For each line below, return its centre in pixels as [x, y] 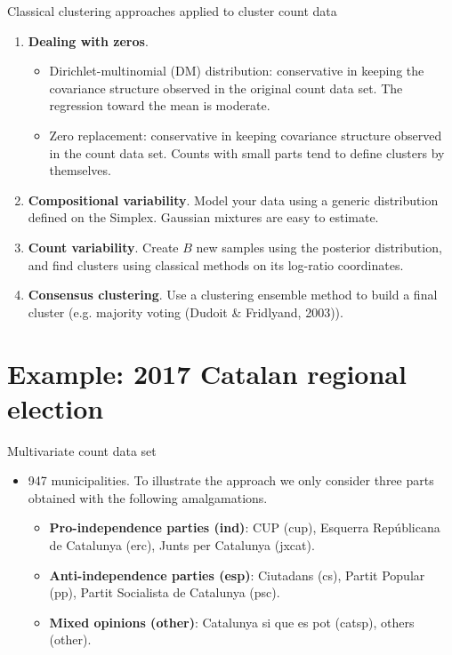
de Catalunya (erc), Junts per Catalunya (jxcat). [182, 545]
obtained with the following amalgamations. [148, 497]
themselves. [80, 170]
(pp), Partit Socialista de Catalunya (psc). [165, 592]
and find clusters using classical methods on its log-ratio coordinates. [216, 264]
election [56, 407]
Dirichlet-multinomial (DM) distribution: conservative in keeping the [237, 71]
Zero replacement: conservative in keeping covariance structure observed [246, 135]
